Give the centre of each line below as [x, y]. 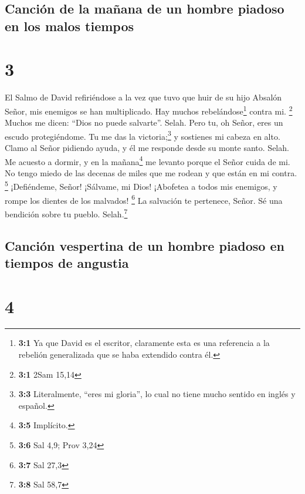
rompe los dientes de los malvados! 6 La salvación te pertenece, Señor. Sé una [144, 199]
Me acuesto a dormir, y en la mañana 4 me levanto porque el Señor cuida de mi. [148, 160]
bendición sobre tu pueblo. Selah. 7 [66, 213]
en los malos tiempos [70, 26]
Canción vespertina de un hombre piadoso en [145, 245]
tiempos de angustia [67, 262]
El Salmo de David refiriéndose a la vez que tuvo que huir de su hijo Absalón [143, 97]
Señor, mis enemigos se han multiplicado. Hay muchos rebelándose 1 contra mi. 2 [149, 110]
